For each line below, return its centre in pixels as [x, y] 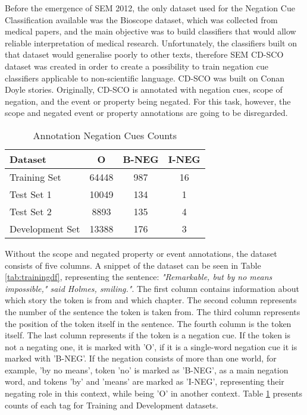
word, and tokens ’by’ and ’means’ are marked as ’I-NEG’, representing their [145, 381]
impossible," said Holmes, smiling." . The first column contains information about [152, 288]
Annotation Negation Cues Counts [105, 135]
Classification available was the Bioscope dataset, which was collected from [141, 19]
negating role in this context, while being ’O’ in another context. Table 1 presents [154, 393]
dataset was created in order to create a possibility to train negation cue [137, 66]
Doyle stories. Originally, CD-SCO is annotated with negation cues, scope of [144, 89]
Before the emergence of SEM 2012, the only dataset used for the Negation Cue [150, 8]
